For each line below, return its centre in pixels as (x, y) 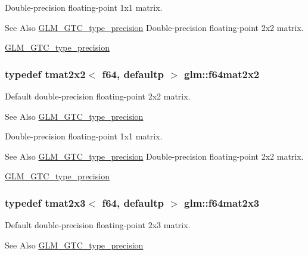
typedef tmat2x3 (45, 202)
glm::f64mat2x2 (222, 74)
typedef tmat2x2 (45, 74)
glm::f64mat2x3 (222, 202)
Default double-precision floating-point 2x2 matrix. (98, 96)
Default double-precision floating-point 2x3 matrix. (98, 225)
